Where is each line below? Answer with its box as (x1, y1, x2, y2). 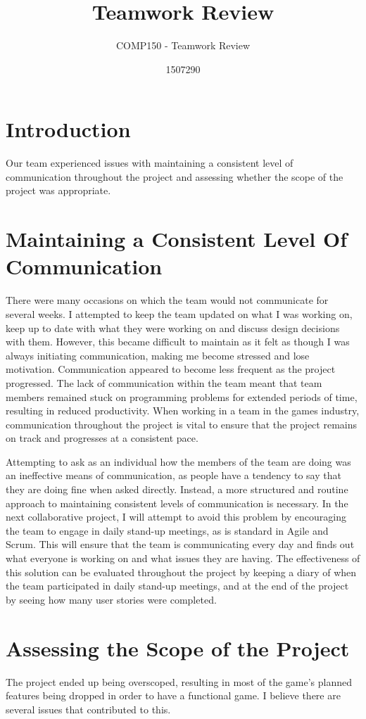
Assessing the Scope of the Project (6, 633, 350, 662)
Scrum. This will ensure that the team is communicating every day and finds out (6, 537, 355, 552)
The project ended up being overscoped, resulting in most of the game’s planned (6, 674, 352, 689)
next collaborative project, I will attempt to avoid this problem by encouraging (6, 509, 347, 524)
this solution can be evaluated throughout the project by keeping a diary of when (6, 564, 357, 579)
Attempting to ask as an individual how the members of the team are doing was (6, 454, 351, 469)
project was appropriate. (6, 183, 111, 198)
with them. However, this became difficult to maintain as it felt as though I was (6, 334, 350, 349)
